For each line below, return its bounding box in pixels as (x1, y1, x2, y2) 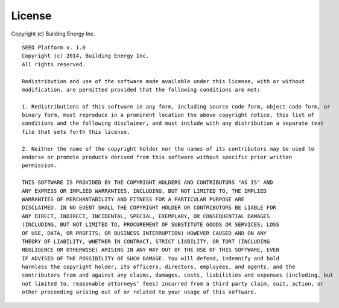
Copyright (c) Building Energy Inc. (11, 30, 96, 37)
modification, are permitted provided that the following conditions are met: (22, 86, 261, 93)
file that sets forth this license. (22, 128, 130, 135)
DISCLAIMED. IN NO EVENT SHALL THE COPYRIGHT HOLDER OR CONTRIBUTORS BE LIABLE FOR (22, 204, 277, 211)
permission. (22, 162, 57, 169)
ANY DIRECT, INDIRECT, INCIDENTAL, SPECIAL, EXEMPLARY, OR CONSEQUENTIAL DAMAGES (22, 213, 270, 219)
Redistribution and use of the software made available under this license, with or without (22, 78, 305, 84)
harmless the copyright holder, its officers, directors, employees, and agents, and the (22, 263, 296, 271)
